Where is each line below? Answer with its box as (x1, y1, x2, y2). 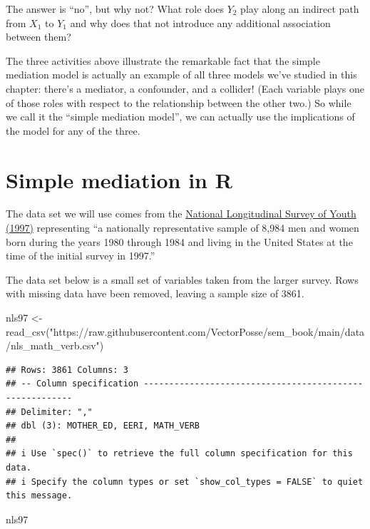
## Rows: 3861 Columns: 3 (6, 364, 128, 375)
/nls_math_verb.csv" (6, 338, 100, 353)
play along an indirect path (240, 1, 359, 16)
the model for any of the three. (6, 123, 140, 138)
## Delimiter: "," (6, 406, 93, 417)
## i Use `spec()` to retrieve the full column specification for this (6, 448, 353, 459)
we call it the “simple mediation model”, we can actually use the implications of (6, 109, 355, 124)
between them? (6, 29, 71, 44)
